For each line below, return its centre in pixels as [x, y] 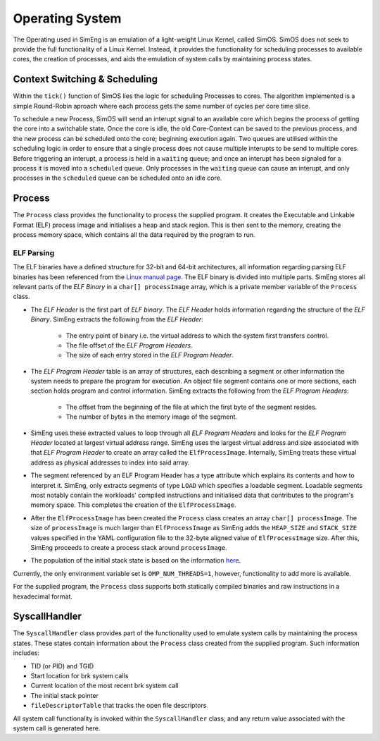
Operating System [67, 18]
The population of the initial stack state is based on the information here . [136, 561]
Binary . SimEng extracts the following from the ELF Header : [117, 319]
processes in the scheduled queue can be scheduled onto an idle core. [118, 178]
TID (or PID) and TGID [62, 666]
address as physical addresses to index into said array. [110, 463]
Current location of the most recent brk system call [104, 686]
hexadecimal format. [43, 596]
